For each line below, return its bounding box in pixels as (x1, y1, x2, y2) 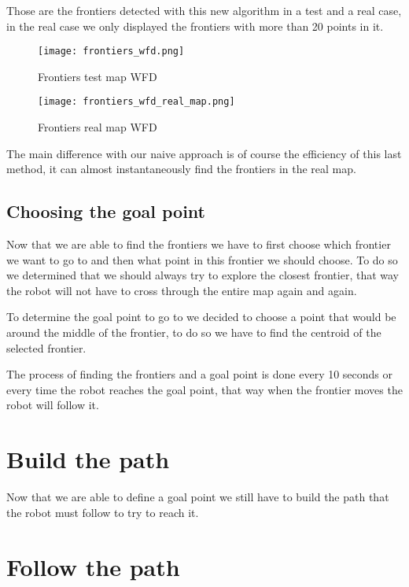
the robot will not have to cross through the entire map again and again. (6, 282, 357, 298)
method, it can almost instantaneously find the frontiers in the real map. (6, 161, 356, 177)
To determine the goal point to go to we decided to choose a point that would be (6, 308, 396, 325)
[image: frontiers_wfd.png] (38, 46, 185, 57)
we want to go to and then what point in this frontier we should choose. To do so (6, 251, 398, 268)
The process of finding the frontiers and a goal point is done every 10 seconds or (6, 366, 393, 382)
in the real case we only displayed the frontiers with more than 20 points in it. (6, 17, 384, 34)
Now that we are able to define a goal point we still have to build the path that (6, 489, 389, 505)
